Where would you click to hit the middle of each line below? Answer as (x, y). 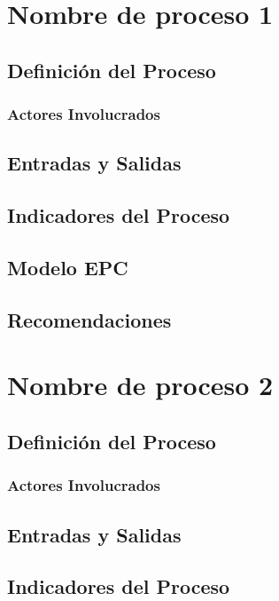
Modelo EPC (68, 267)
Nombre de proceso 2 (140, 385)
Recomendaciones (89, 319)
